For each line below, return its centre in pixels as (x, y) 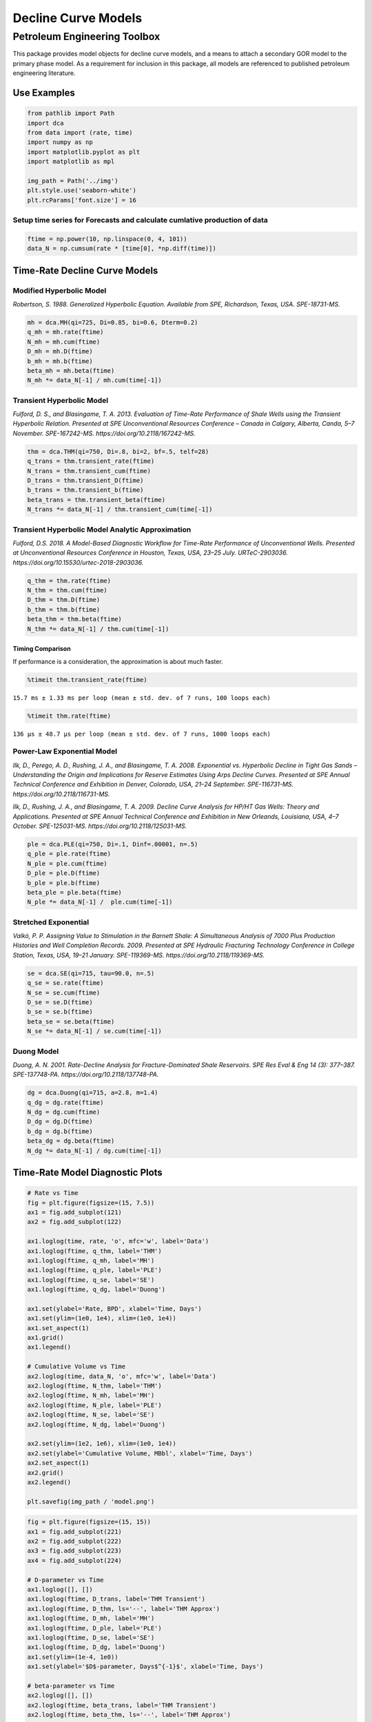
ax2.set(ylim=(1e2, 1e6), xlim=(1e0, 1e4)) (102, 1444)
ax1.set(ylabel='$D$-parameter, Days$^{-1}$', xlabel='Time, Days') (145, 1667)
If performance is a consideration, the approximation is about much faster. (118, 661)
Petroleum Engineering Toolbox (86, 37)
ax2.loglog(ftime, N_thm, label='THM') (94, 1386)
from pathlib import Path (71, 113)
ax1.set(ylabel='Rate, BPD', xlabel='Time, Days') (115, 1308)
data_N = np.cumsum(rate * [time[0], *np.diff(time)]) (122, 249)
